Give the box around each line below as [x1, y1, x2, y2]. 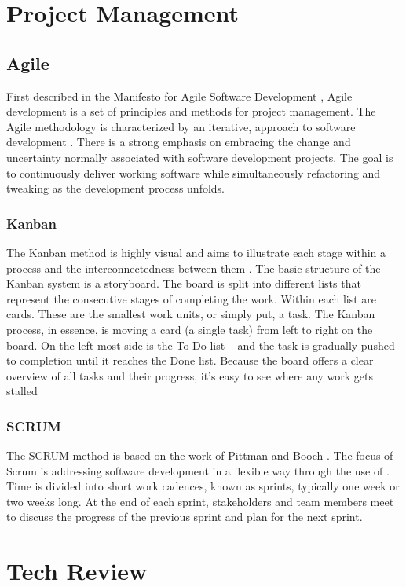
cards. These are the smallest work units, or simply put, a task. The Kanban [6, 306, 375, 322]
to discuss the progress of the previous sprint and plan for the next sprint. [6, 508, 363, 525]
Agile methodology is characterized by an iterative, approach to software [6, 118, 356, 134]
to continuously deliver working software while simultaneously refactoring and [6, 164, 381, 181]
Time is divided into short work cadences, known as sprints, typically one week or [6, 478, 400, 494]
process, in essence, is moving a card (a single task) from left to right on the [6, 321, 373, 337]
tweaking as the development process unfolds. [6, 180, 225, 196]
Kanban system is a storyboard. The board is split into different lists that [6, 275, 361, 292]
